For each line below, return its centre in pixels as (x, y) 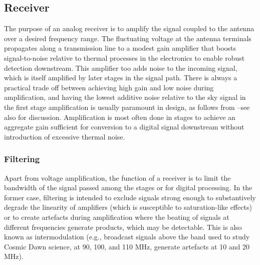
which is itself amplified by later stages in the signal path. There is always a (121, 78)
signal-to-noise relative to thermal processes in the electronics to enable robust (124, 57)
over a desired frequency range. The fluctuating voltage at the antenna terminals (128, 38)
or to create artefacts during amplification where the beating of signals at (117, 217)
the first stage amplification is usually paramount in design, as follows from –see (127, 107)
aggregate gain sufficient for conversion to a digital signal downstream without (124, 127)
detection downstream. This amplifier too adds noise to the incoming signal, (121, 68)
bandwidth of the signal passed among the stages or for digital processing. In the (128, 187)
